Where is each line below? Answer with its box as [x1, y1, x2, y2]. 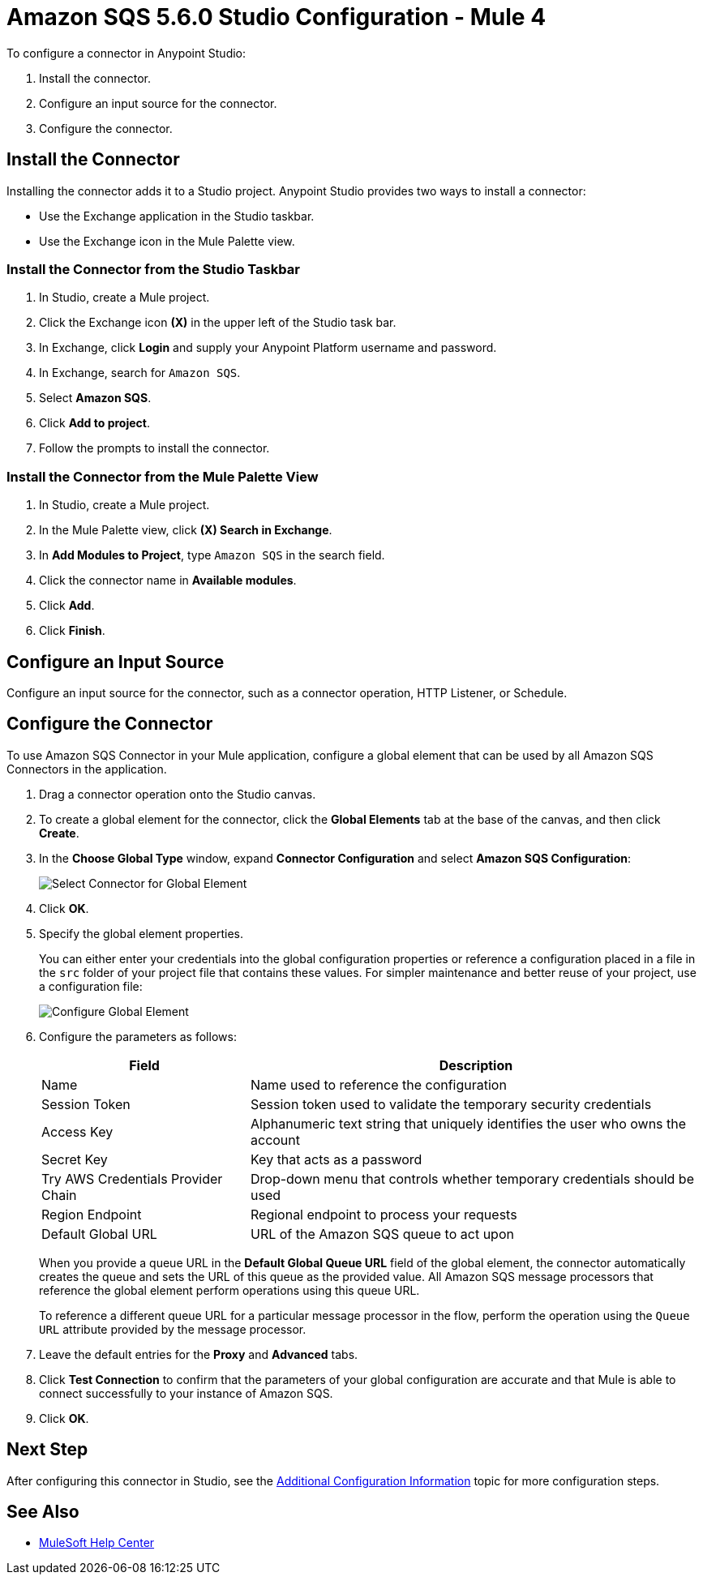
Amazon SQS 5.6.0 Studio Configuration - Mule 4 [6, 3, 547, 31]
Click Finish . [39, 623, 105, 638]
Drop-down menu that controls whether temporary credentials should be [251, 1170, 694, 1187]
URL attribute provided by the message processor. [39, 1322, 306, 1336]
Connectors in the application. [6, 761, 167, 776]
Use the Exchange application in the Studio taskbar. [39, 208, 315, 223]
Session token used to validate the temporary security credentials [251, 1095, 652, 1112]
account [251, 1131, 301, 1148]
